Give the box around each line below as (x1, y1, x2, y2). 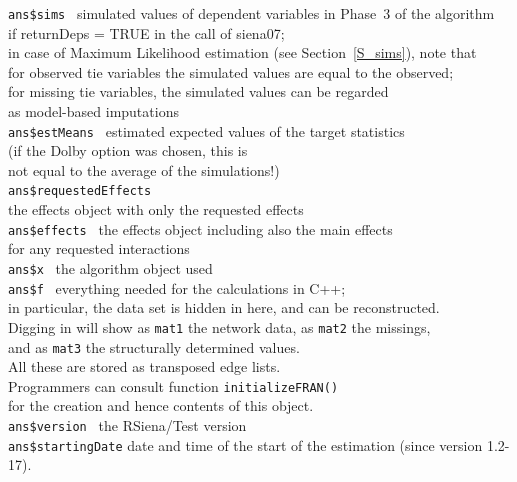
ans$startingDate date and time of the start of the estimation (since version (8, 434, 483, 455)
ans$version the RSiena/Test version (8, 415, 247, 436)
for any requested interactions (8, 238, 190, 259)
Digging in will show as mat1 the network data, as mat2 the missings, (8, 316, 431, 337)
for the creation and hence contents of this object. (8, 395, 314, 416)
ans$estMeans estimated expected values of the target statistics (8, 120, 405, 141)
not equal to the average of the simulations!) (8, 159, 280, 180)
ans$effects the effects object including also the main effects (8, 218, 393, 239)
